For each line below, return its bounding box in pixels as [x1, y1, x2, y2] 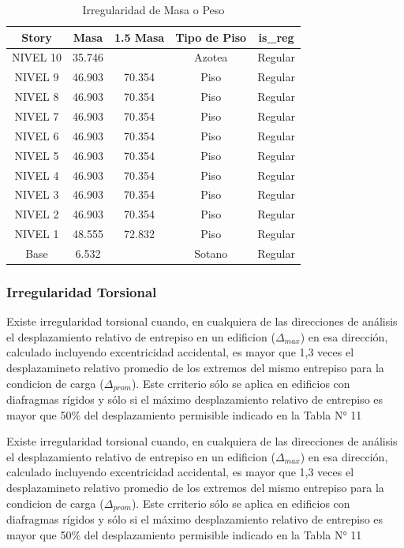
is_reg [258, 28, 294, 45]
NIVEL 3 [14, 186, 59, 203]
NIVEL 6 [14, 127, 59, 144]
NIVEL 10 [12, 49, 62, 65]
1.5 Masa [114, 28, 165, 45]
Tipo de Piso [175, 28, 247, 45]
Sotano [194, 244, 228, 261]
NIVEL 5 [14, 147, 59, 163]
